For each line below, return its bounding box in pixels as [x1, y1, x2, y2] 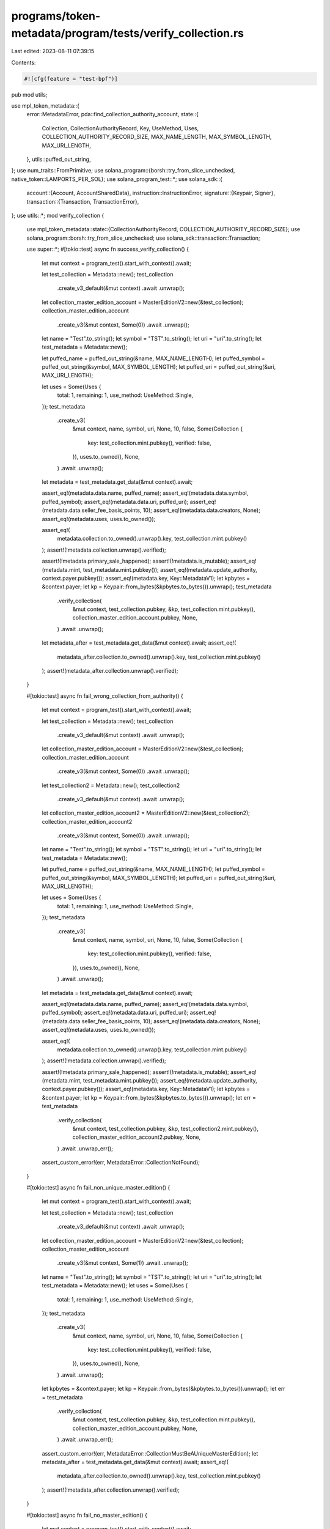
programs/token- [11, 9, 101, 23]
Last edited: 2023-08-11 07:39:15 [11, 48, 95, 55]
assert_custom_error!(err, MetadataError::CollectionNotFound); [42, 1159, 200, 1166]
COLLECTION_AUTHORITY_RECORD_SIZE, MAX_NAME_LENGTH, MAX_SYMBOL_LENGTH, [42, 133, 272, 141]
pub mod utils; [11, 91, 48, 98]
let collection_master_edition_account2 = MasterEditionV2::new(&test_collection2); [42, 809, 250, 816]
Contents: [11, 59, 36, 66]
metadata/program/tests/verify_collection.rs [11, 26, 244, 40]
